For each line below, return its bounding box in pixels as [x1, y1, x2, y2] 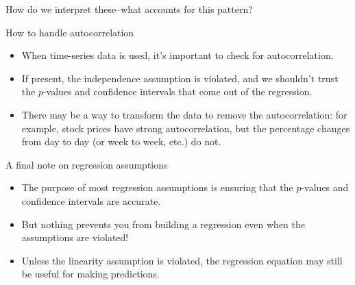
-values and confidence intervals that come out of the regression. [42, 84, 313, 99]
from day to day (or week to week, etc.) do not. [21, 134, 221, 149]
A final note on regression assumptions [5, 157, 168, 171]
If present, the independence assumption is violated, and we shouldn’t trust [21, 71, 339, 85]
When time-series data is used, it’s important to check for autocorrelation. [21, 48, 334, 62]
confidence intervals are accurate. [21, 193, 161, 208]
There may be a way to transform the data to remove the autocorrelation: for [21, 107, 347, 121]
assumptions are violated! [21, 230, 129, 245]
